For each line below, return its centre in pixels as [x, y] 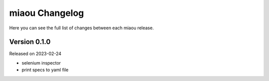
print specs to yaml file [45, 70]
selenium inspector [41, 63]
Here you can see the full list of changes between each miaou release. [81, 28]
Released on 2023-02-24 [35, 54]
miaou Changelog [47, 13]
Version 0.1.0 [30, 42]
